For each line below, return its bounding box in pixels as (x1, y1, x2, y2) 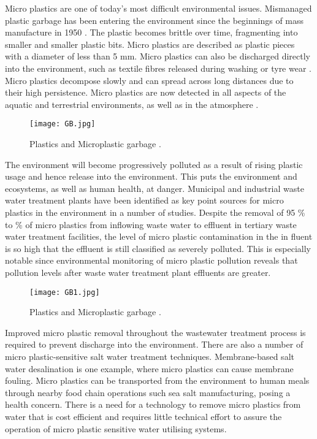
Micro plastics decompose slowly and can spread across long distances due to (5, 74, 294, 86)
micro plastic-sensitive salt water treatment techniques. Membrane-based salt (5, 349, 294, 362)
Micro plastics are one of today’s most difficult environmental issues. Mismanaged (5, 2, 312, 14)
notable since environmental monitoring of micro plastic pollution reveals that (5, 254, 298, 267)
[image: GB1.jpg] (29, 288, 100, 297)
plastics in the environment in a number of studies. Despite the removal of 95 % (5, 205, 305, 218)
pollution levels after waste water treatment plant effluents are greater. (5, 265, 271, 278)
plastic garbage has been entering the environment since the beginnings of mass (5, 13, 304, 26)
